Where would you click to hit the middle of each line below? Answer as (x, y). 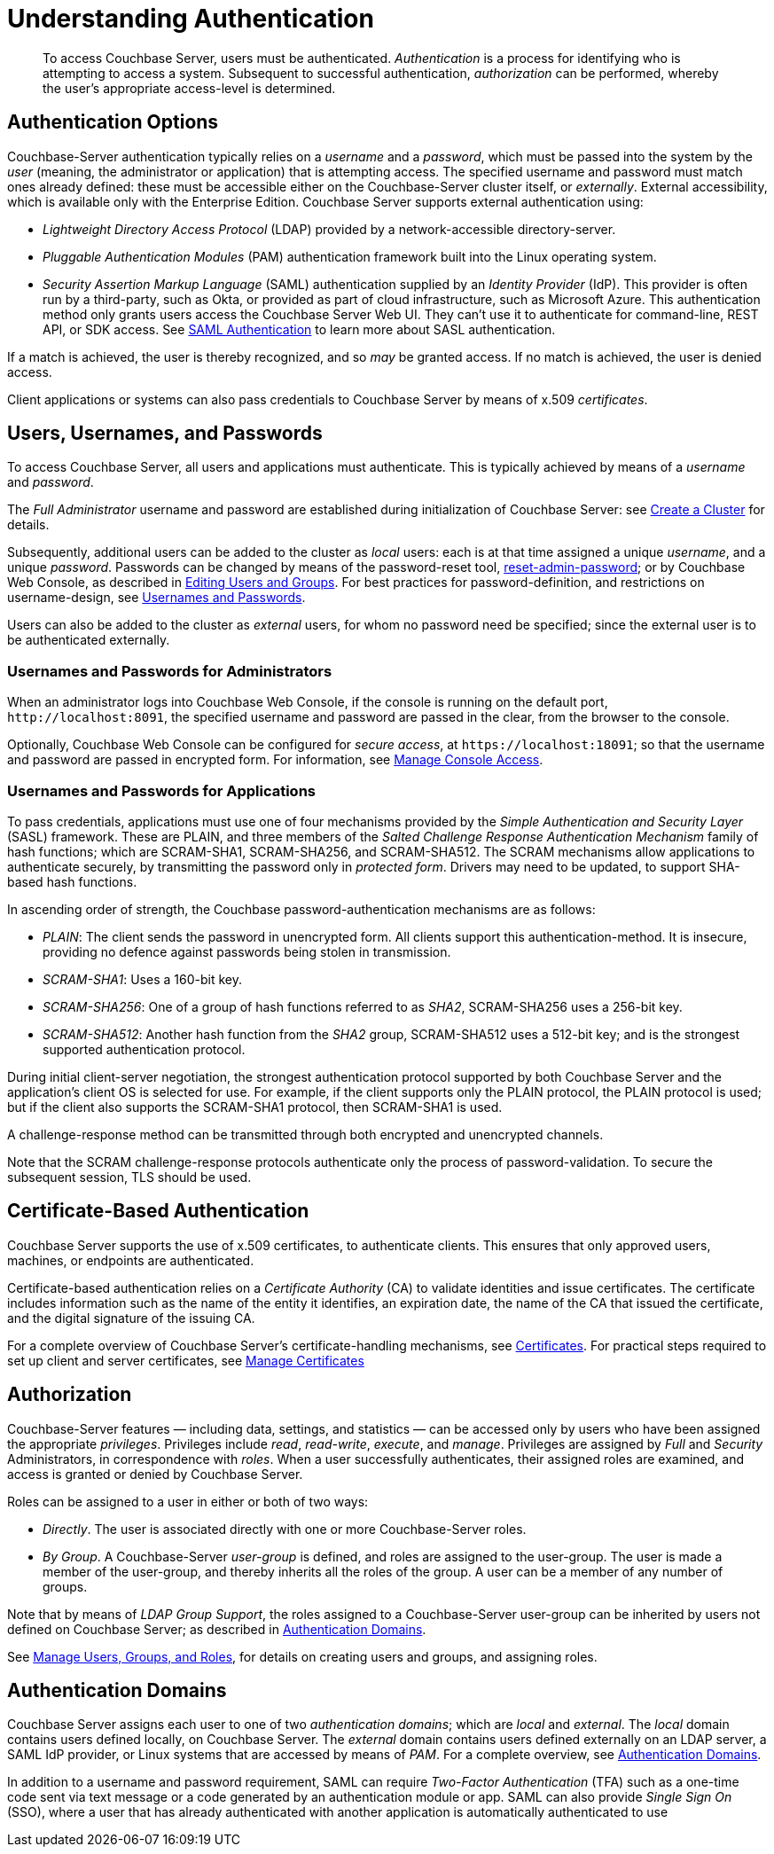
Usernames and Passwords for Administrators (170, 671)
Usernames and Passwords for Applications (161, 790)
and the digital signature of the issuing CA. (131, 1318)
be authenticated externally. (89, 640)
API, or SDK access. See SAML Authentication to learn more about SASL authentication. (299, 329)
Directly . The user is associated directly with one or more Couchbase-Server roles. (285, 1529)
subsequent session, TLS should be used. (129, 1177)
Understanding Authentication (191, 19)
